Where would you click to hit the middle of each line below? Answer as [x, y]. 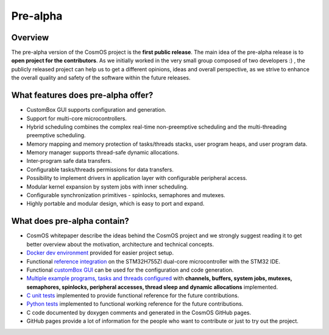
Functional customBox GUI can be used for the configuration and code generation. [130, 270]
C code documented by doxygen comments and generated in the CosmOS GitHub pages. [139, 312]
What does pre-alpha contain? [70, 221]
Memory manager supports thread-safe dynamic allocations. [103, 153]
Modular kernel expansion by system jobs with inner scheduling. [107, 187]
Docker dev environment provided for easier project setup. [100, 253]
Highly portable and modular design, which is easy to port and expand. [115, 204]
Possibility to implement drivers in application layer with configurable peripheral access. [137, 178]
